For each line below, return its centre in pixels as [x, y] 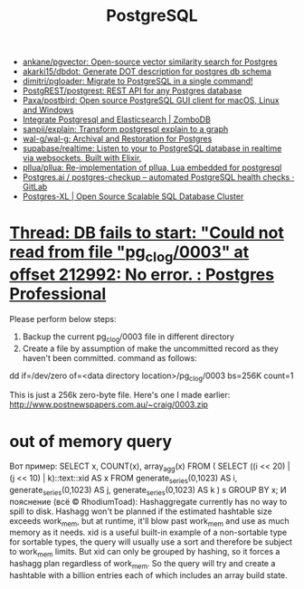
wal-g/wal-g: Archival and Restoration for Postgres [117, 139]
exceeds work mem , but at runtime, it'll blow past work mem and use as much [149, 522]
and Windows [48, 110]
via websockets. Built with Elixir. [82, 158]
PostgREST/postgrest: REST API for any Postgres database [132, 90]
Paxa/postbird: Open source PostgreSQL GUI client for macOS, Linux [151, 100]
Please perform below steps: [63, 318]
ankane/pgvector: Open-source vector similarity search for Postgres [150, 62]
